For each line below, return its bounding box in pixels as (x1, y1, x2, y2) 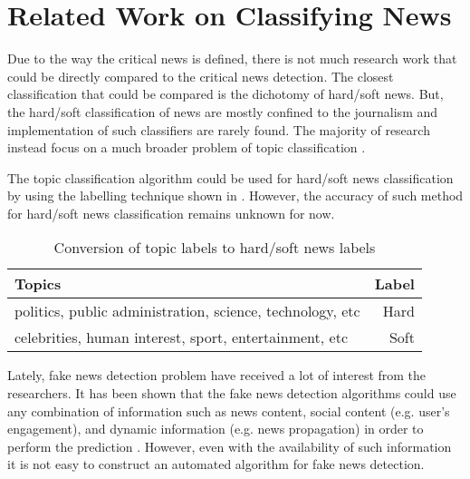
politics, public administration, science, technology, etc (14, 300, 360, 322)
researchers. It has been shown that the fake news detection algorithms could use (7, 384, 456, 403)
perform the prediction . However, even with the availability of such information (7, 436, 452, 455)
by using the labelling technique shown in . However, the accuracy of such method (7, 186, 464, 205)
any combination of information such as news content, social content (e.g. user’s (7, 401, 450, 420)
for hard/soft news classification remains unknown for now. (7, 203, 335, 222)
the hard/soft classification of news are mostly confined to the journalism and (7, 102, 438, 121)
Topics (14, 273, 62, 295)
